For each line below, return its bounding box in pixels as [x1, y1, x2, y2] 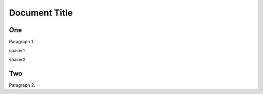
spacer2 [9, 56, 26, 62]
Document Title [9, 7, 73, 18]
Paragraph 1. [9, 39, 35, 45]
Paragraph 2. [9, 82, 36, 88]
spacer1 [9, 48, 25, 54]
